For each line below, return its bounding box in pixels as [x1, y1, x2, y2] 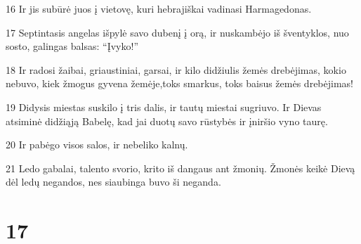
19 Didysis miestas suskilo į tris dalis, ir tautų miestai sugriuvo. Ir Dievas [6, 99, 322, 114]
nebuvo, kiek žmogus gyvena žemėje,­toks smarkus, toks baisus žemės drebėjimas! [6, 76, 353, 91]
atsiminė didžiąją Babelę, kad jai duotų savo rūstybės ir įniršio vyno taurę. [6, 113, 328, 128]
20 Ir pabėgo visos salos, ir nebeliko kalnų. [6, 137, 188, 152]
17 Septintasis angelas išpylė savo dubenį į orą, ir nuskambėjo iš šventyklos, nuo [6, 25, 349, 39]
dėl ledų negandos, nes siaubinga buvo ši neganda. [6, 174, 221, 189]
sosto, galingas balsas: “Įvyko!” [6, 39, 138, 53]
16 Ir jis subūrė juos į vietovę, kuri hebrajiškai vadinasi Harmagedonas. [6, 1, 312, 15]
